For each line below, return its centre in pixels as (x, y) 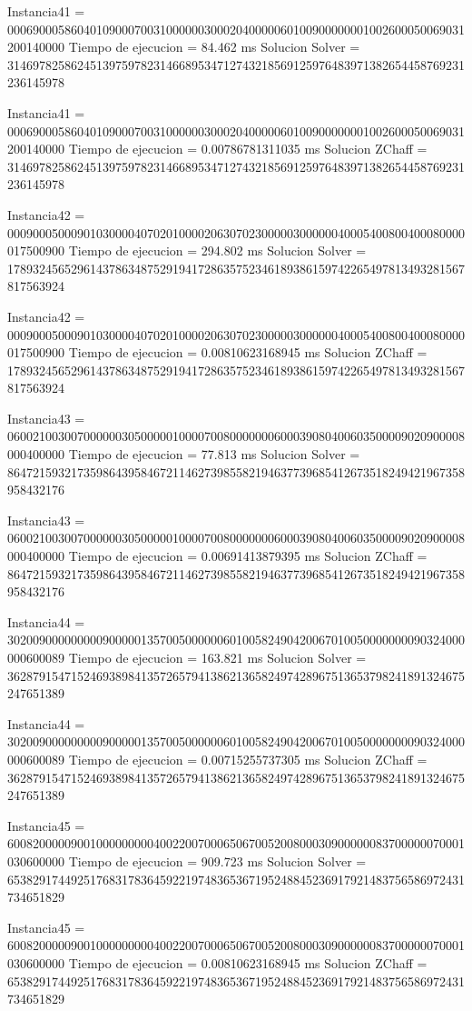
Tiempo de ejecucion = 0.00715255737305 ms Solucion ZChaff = (248, 759)
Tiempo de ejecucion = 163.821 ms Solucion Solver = (217, 657)
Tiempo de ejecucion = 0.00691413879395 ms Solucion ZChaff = (248, 556)
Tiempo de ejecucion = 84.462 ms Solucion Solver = (214, 47)
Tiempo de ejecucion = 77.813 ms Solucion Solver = (214, 454)
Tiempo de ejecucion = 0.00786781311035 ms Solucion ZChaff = (248, 149)
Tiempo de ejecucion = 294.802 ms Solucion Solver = (217, 250)
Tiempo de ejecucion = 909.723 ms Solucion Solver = (217, 861)
